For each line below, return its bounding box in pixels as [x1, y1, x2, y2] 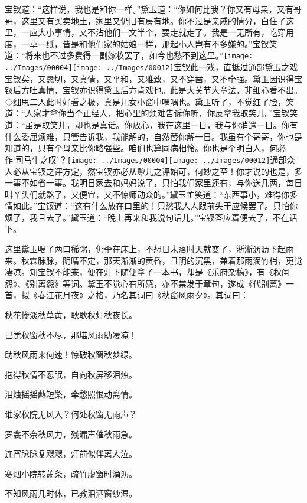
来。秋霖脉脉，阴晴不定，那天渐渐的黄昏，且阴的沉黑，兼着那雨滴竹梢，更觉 [5, 254, 302, 266]
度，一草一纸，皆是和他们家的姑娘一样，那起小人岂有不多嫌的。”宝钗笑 [5, 37, 277, 50]
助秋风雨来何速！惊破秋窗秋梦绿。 [5, 348, 137, 361]
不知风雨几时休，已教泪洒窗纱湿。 [5, 487, 137, 499]
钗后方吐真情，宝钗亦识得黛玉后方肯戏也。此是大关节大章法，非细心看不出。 [5, 84, 302, 96]
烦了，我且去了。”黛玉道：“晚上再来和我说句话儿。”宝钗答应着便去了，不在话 [5, 211, 298, 223]
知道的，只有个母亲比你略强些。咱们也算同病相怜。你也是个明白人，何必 [5, 142, 286, 154]
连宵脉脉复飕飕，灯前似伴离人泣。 [5, 448, 137, 460]
